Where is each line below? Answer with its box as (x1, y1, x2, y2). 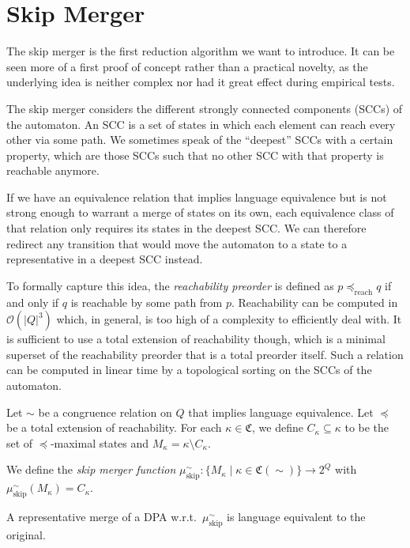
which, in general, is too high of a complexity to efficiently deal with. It (56, 311, 402, 327)
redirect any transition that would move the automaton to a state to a (6, 235, 348, 251)
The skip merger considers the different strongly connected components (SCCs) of (6, 100, 403, 116)
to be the (344, 419, 389, 436)
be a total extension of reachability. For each (6, 419, 222, 436)
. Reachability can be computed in (231, 293, 398, 310)
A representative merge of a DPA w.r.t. (6, 508, 197, 524)
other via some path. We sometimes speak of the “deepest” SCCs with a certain (6, 131, 393, 148)
